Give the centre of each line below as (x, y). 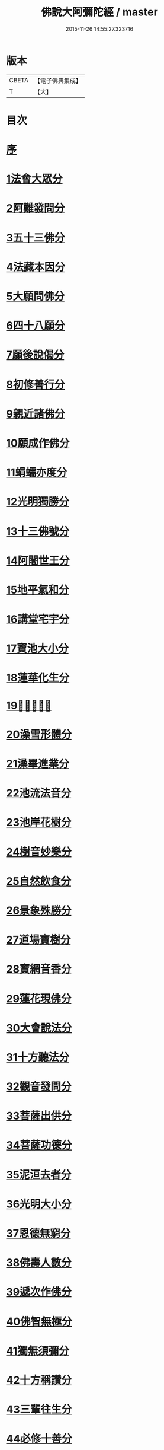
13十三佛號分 (38, 531)
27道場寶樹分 (38, 940)
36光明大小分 (39, 1204)
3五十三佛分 (36, 238)
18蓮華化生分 (38, 678)
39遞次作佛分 (39, 1292)
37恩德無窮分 (38, 1234)
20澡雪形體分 (39, 734)
